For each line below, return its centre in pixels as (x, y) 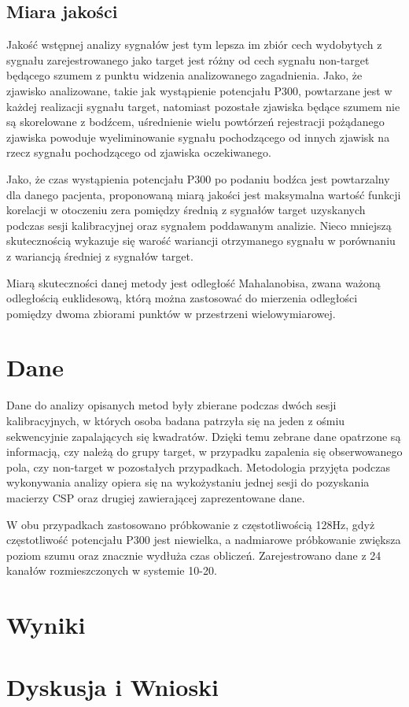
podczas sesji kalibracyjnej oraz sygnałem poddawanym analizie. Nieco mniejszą (199, 225)
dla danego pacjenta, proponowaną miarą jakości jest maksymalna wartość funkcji (204, 194)
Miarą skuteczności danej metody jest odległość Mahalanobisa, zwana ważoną (193, 282)
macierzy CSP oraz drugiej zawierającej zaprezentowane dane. (156, 497)
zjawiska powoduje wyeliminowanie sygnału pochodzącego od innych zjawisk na (198, 137)
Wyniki (46, 625)
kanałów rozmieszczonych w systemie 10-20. (112, 570)
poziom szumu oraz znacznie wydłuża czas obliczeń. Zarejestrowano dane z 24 (194, 555)
